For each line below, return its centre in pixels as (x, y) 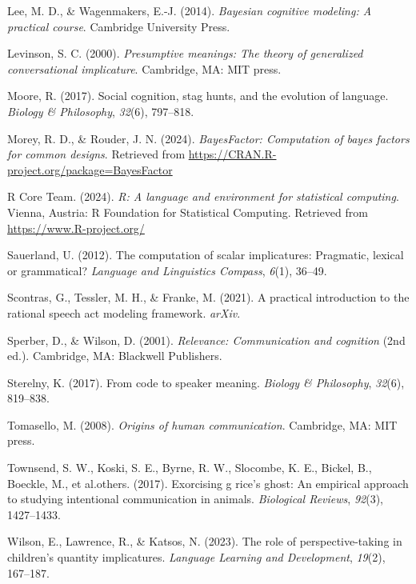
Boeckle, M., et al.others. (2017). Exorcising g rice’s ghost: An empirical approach (208, 483)
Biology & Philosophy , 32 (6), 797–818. (101, 111)
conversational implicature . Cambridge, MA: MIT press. (144, 68)
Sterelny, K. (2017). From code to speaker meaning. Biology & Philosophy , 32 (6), (206, 382)
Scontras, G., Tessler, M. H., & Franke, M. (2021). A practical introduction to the (208, 297)
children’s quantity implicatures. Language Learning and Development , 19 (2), (196, 557)
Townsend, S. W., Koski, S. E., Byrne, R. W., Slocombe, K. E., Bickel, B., (190, 468)
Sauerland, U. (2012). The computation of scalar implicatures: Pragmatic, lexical (206, 255)
